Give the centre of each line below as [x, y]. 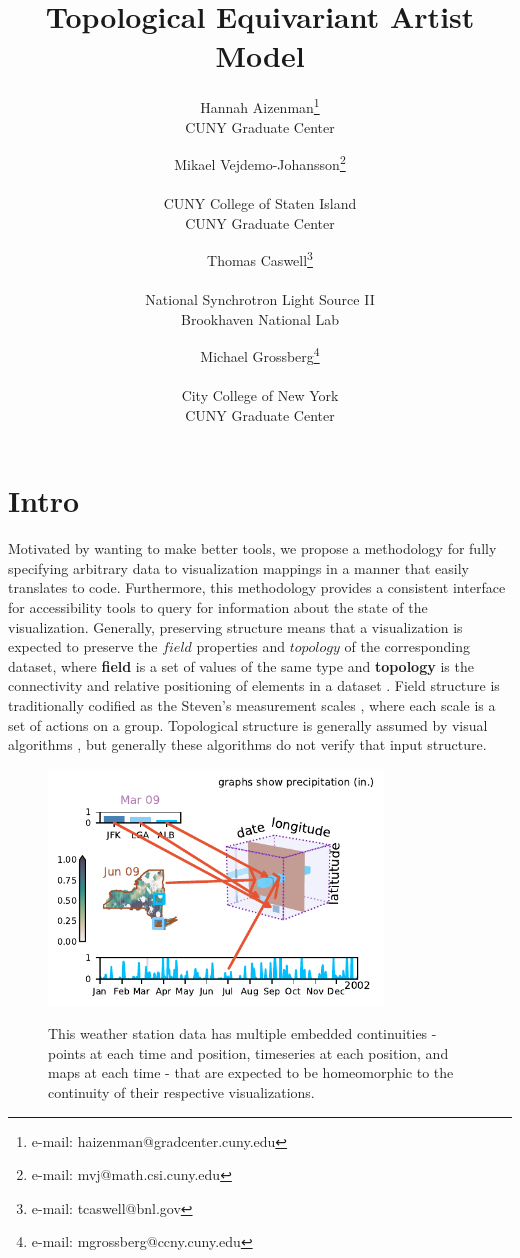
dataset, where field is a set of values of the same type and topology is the [241, 665]
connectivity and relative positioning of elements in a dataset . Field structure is [254, 685]
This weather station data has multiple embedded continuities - [242, 1033]
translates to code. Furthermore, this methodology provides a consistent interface [257, 587]
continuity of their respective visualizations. [181, 1091]
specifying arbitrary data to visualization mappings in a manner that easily [238, 567]
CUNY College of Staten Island [260, 203]
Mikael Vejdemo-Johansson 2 [260, 162]
